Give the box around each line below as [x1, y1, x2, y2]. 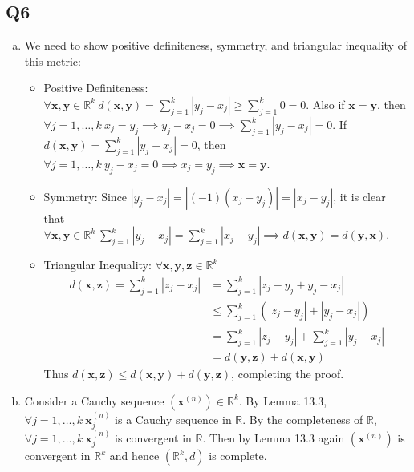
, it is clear [333, 188, 386, 204]
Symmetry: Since [43, 188, 128, 204]
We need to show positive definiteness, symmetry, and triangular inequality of [24, 37, 407, 54]
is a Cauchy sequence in [115, 410, 232, 427]
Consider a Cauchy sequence [24, 392, 164, 409]
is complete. [209, 447, 267, 464]
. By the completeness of [242, 410, 363, 427]
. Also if [306, 95, 345, 112]
